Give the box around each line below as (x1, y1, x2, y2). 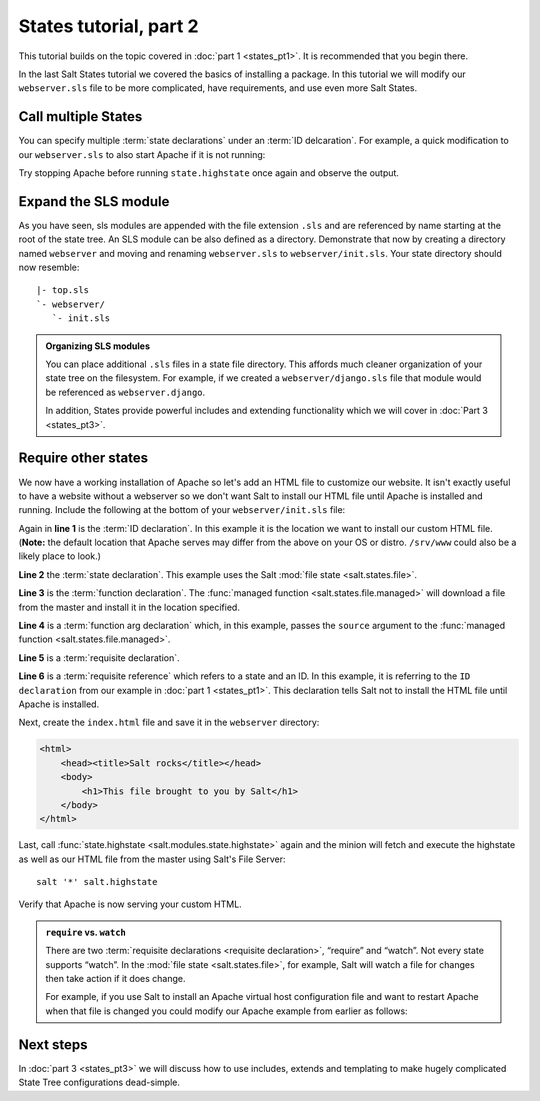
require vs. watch (45, 926, 127, 938)
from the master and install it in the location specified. (18, 601, 240, 613)
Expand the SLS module (18, 193, 170, 210)
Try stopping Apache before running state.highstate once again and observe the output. (18, 167, 400, 179)
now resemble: (18, 261, 80, 274)
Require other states (18, 450, 149, 467)
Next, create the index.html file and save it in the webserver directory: (18, 716, 320, 729)
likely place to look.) (18, 550, 102, 562)
